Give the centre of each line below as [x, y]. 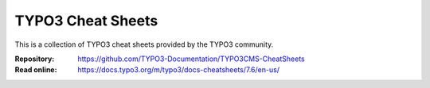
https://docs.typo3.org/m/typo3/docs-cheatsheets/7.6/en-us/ [179, 70]
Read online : [36, 70]
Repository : [35, 59]
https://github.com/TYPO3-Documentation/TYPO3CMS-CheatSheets [192, 59]
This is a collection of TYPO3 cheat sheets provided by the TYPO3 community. [144, 44]
